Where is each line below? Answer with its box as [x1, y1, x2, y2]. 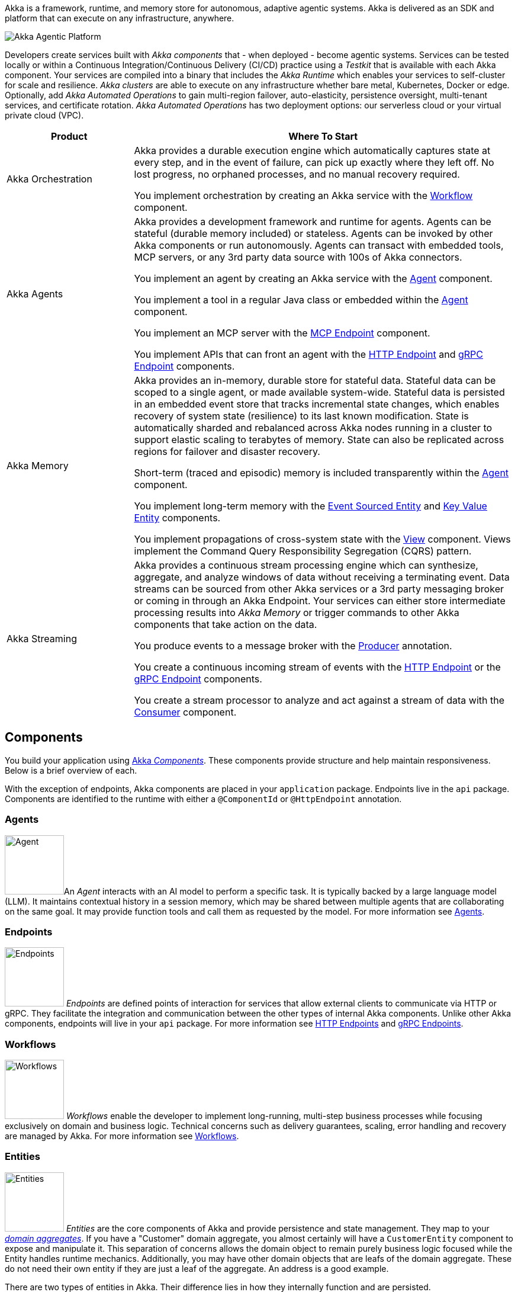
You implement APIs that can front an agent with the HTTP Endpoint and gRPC [134, 348, 483, 360]
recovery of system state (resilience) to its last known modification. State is [134, 410, 469, 422]
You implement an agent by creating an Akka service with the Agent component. [134, 272, 493, 284]
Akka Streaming [7, 633, 77, 645]
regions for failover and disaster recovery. [134, 445, 320, 457]
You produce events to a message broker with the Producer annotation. [134, 640, 452, 652]
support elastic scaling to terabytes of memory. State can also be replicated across [134, 434, 504, 445]
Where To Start [288, 130, 358, 142]
